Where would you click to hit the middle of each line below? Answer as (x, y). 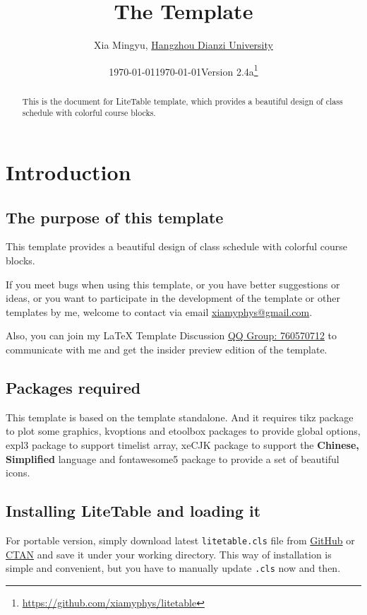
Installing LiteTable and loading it (133, 511)
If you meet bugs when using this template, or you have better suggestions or (173, 284)
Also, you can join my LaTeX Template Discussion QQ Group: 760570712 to (172, 335)
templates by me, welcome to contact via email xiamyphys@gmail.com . (159, 311)
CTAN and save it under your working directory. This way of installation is (169, 554)
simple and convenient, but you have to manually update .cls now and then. (173, 568)
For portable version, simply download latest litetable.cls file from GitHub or (180, 540)
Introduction (68, 172)
